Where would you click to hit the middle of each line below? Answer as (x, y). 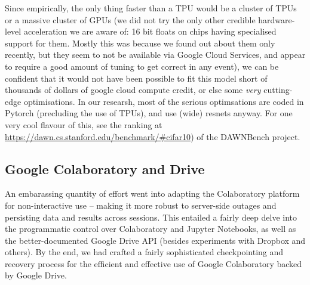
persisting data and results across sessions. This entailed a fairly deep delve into (151, 217)
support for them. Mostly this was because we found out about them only (140, 43)
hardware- (277, 19)
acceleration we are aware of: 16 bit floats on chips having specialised (150, 31)
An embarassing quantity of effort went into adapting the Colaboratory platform (152, 193)
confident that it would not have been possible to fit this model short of (136, 78)
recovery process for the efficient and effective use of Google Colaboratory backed (154, 263)
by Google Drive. (36, 275)
